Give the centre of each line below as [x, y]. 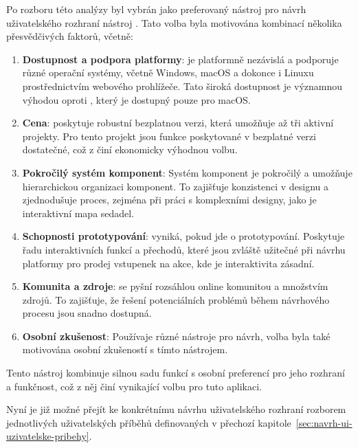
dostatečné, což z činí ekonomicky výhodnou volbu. [130, 149]
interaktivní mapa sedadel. [78, 213]
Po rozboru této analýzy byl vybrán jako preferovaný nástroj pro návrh [156, 9]
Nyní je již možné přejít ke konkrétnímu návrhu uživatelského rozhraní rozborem [176, 409]
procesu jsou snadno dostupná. [87, 313]
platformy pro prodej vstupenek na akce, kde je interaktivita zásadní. [168, 263]
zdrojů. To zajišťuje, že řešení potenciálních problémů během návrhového [176, 299]
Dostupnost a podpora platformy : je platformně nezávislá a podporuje [180, 59]
